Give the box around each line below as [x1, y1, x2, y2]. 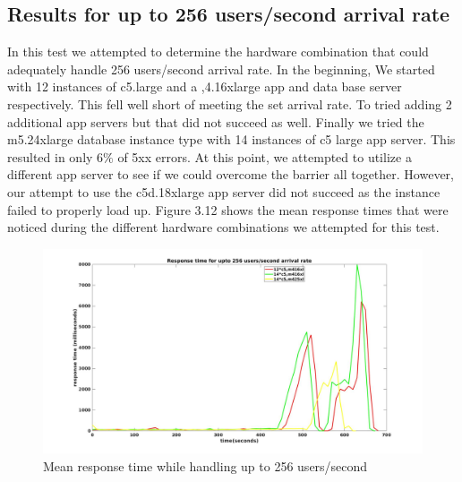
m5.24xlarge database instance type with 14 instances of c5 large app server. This [7, 130, 456, 149]
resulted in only [7, 147, 93, 166]
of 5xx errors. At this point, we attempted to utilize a [117, 147, 412, 166]
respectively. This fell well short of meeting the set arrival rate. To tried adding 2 [7, 94, 452, 113]
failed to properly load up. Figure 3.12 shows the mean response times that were [7, 200, 449, 219]
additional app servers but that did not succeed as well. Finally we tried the [7, 112, 424, 131]
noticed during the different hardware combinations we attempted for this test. [7, 218, 440, 237]
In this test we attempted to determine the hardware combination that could [7, 42, 429, 61]
